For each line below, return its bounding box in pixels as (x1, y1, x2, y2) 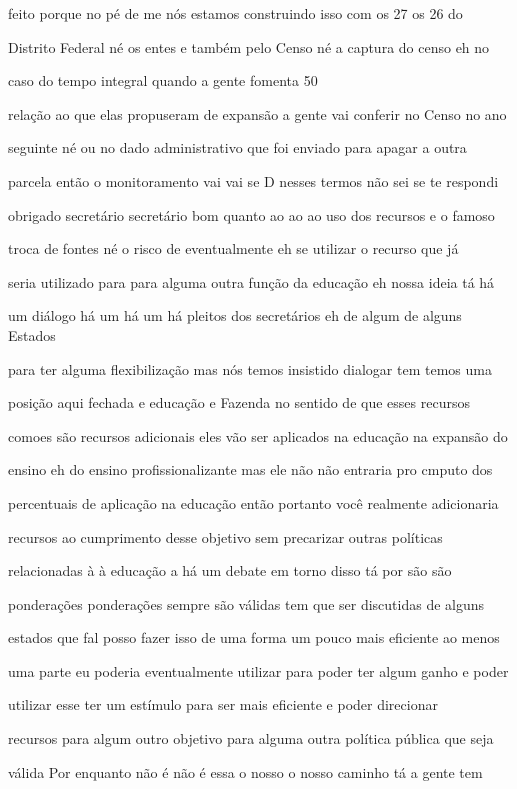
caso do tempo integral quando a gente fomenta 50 (8, 70, 318, 91)
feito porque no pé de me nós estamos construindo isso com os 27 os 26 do (8, 3, 463, 23)
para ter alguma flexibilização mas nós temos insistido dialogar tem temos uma (8, 358, 492, 379)
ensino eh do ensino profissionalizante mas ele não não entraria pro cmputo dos (8, 459, 493, 480)
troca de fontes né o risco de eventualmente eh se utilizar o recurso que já (8, 238, 459, 259)
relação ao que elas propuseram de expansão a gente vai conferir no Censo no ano (8, 103, 507, 124)
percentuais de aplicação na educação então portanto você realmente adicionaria (8, 492, 499, 513)
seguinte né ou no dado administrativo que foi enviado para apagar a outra (8, 137, 467, 158)
